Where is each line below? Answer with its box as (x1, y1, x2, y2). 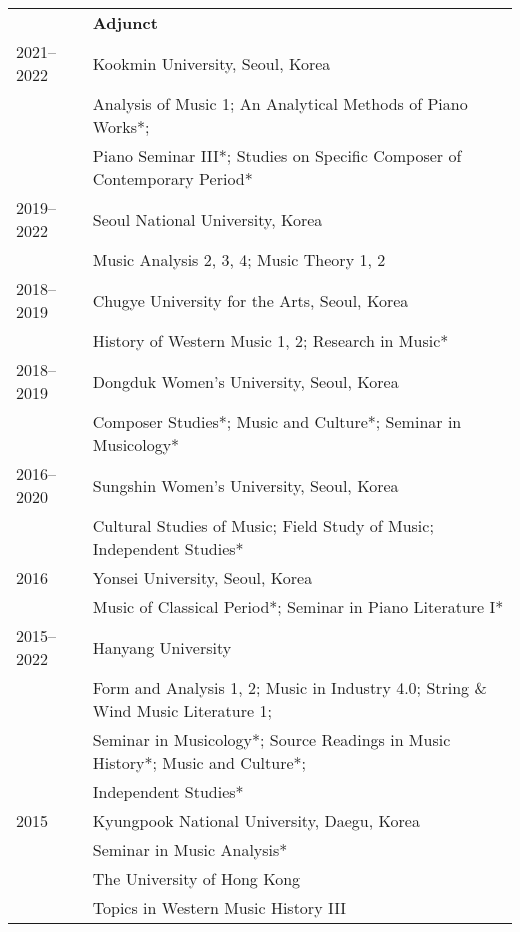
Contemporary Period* (92, 167, 253, 190)
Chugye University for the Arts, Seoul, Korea (92, 288, 409, 312)
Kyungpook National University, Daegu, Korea (92, 809, 420, 832)
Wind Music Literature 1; (92, 699, 272, 722)
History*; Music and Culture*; (92, 751, 306, 774)
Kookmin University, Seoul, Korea (92, 51, 331, 75)
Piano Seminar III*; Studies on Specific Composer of (92, 144, 462, 167)
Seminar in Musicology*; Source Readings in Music (92, 728, 451, 751)
